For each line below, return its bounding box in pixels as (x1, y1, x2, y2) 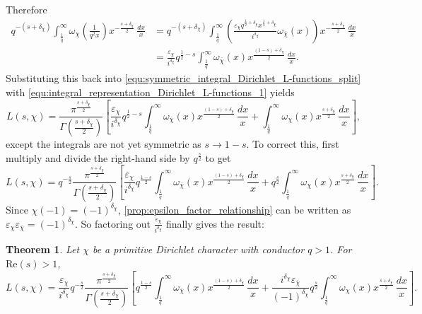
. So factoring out (75, 216, 151, 231)
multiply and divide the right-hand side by (6, 150, 190, 165)
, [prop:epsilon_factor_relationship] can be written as (117, 202, 351, 216)
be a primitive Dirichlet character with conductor (92, 242, 305, 257)
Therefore (6, 2, 47, 16)
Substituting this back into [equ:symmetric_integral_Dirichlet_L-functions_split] (6, 71, 361, 86)
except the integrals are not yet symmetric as (6, 136, 201, 151)
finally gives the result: (165, 216, 264, 231)
